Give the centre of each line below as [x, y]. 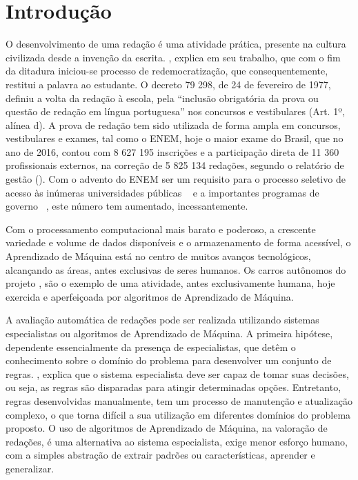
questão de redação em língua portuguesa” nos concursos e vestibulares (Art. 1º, [175, 111]
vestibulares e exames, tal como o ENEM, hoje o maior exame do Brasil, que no [175, 138]
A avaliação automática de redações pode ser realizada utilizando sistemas [162, 320]
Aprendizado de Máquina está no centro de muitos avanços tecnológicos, [158, 256]
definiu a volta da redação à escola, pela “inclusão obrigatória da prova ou [162, 98]
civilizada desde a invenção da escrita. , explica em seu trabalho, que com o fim [173, 57]
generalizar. [30, 468]
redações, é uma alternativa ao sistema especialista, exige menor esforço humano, [177, 441]
